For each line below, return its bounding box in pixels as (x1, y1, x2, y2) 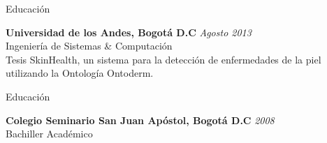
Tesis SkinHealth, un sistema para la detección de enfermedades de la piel (6, 52, 321, 66)
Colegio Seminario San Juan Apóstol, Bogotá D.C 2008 (6, 112, 275, 127)
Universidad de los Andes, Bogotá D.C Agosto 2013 (6, 24, 252, 39)
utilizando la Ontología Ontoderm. (6, 66, 154, 80)
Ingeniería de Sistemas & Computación (6, 38, 173, 53)
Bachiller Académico (6, 126, 93, 141)
